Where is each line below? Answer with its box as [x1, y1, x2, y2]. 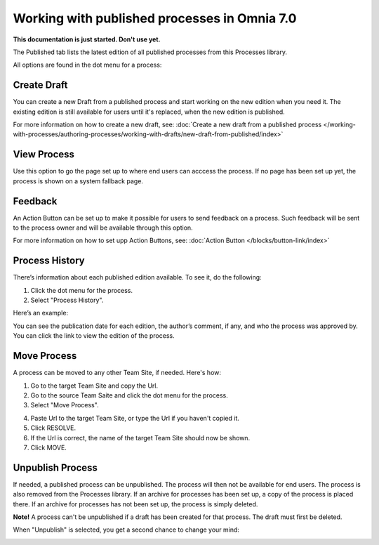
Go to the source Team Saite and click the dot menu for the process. [30, 390, 228, 400]
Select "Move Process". [30, 401, 99, 409]
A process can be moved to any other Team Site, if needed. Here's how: [13, 369, 221, 377]
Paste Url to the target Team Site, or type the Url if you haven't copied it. [30, 414, 240, 422]
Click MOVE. [30, 443, 67, 452]
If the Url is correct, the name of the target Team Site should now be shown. [30, 433, 251, 442]
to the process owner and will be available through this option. [13, 223, 193, 232]
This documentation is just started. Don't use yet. [13, 35, 161, 44]
